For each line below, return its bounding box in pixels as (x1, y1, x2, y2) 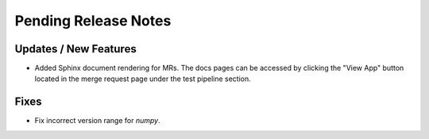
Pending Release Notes (14, 12, 172, 29)
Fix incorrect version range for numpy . (34, 116, 160, 125)
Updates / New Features (14, 42, 137, 56)
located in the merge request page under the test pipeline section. (34, 74, 252, 83)
